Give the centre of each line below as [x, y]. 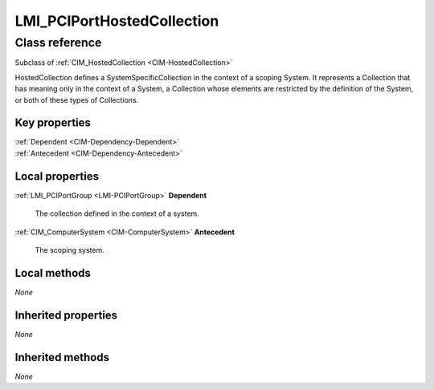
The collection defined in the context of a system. [117, 213]
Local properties [57, 176]
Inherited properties [66, 315]
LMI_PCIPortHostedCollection [117, 21]
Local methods [53, 273]
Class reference [58, 43]
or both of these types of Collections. [77, 100]
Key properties [53, 123]
